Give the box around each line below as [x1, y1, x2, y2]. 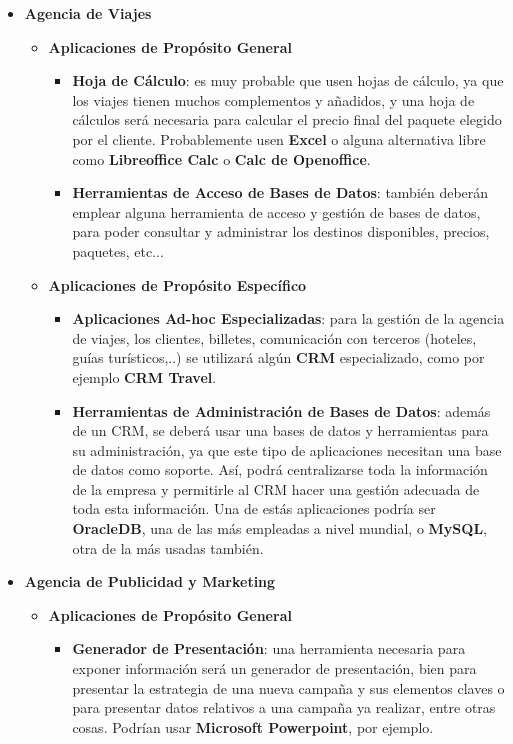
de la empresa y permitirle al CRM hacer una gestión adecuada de [72, 478, 480, 499]
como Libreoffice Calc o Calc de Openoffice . [72, 148, 371, 169]
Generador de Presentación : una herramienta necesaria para [72, 638, 466, 659]
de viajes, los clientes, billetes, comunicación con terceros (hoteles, [72, 327, 477, 348]
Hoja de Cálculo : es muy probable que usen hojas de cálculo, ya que [72, 70, 504, 91]
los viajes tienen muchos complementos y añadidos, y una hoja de [72, 89, 475, 110]
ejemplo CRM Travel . [72, 366, 217, 387]
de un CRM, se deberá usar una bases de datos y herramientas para [72, 420, 489, 441]
